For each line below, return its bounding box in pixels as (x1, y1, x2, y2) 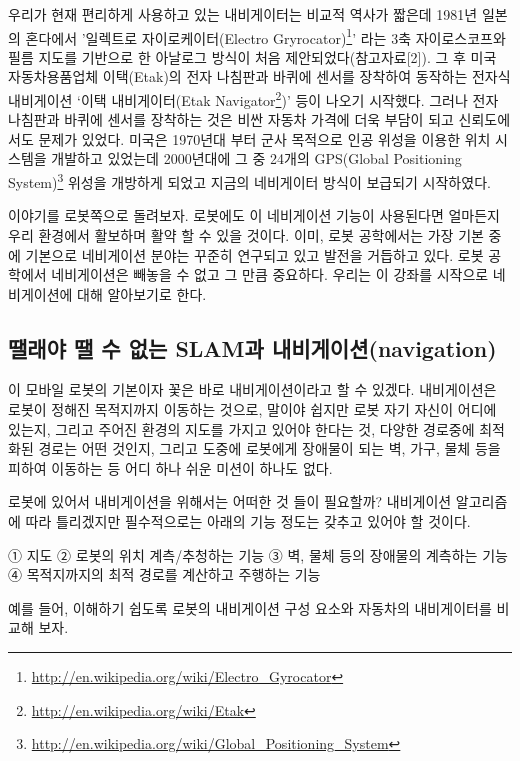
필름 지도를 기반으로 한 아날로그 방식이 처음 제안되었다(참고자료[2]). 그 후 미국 (8, 46, 497, 67)
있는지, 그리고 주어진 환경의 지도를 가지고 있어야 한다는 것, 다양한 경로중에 (8, 418, 475, 439)
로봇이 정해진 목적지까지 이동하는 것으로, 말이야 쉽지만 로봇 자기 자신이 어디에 (8, 399, 497, 420)
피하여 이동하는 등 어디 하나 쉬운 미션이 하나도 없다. (8, 457, 333, 478)
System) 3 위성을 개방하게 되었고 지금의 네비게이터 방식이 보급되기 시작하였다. (8, 169, 491, 192)
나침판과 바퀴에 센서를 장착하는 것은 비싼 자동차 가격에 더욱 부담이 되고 (8, 109, 454, 130)
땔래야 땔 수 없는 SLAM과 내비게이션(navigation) (8, 332, 497, 363)
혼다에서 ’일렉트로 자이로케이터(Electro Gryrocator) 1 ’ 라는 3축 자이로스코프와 (25, 24, 506, 48)
